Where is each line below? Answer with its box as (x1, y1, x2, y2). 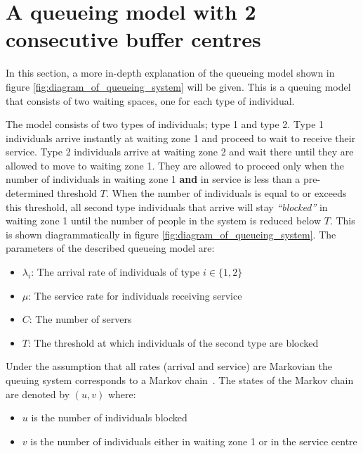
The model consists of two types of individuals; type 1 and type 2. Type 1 (6, 117, 324, 132)
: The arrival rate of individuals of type (31, 264, 200, 279)
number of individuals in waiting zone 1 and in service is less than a (6, 172, 301, 186)
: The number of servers (29, 312, 132, 326)
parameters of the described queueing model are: (6, 241, 215, 255)
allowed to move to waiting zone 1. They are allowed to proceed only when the (6, 158, 344, 172)
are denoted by (6, 386, 70, 401)
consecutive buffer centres (6, 25, 261, 53)
